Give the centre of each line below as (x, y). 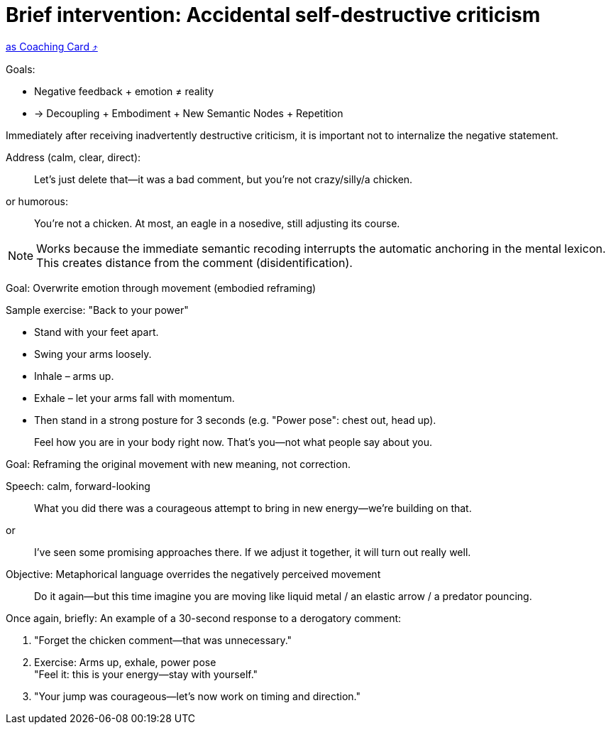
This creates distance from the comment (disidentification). (194, 262)
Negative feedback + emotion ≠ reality (124, 91)
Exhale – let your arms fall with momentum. (134, 398)
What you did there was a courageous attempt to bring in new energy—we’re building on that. (253, 508)
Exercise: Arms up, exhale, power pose (125, 662)
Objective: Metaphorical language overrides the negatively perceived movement (193, 574)
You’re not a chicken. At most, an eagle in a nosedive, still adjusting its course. (217, 223)
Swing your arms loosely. (93, 354)
